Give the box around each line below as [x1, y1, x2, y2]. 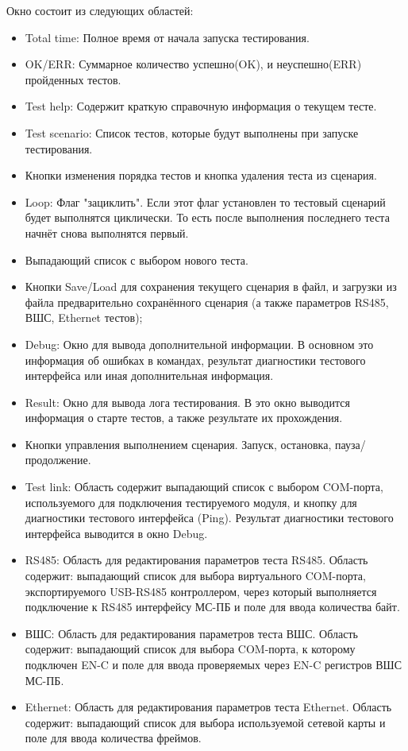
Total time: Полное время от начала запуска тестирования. [25, 29, 310, 45]
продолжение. [25, 451, 91, 468]
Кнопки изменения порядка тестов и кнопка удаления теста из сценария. [25, 167, 377, 184]
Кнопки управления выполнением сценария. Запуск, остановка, [25, 436, 332, 452]
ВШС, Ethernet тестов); [25, 309, 143, 326]
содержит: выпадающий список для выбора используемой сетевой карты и [25, 714, 386, 730]
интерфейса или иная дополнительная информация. [25, 367, 274, 384]
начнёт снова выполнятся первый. [25, 224, 189, 241]
